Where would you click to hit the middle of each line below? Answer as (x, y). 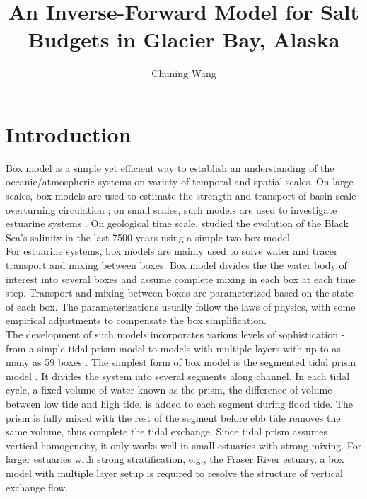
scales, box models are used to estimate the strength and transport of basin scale (181, 196)
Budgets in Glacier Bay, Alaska (184, 39)
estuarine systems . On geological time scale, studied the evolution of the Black (177, 223)
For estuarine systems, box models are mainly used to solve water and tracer (172, 251)
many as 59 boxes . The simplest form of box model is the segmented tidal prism (181, 362)
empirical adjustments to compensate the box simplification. (136, 320)
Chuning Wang (184, 73)
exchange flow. (37, 487)
